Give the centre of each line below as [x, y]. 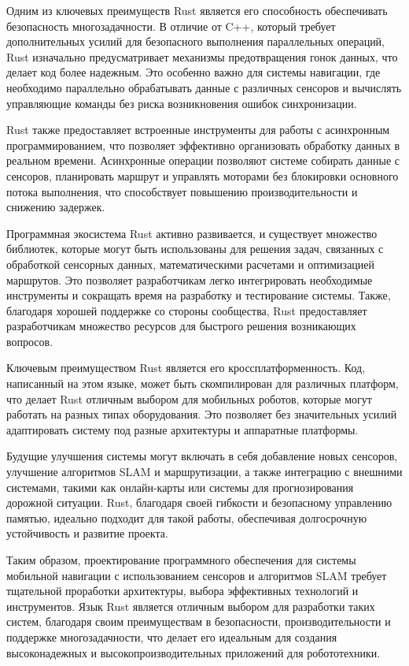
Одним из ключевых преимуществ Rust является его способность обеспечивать [197, 10]
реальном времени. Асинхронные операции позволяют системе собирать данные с [203, 160]
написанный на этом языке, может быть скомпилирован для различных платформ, [203, 383]
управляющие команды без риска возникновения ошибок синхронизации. [182, 103]
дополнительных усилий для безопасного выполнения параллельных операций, [196, 41]
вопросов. [30, 341]
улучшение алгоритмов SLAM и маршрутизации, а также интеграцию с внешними [204, 472]
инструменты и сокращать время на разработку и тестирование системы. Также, [199, 295]
